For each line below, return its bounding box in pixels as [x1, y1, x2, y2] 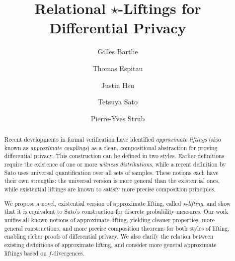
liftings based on [4, 249, 47, 257]
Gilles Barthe [97, 46, 138, 57]
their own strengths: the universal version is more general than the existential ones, [4, 176, 220, 185]
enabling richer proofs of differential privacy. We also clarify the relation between [4, 232, 214, 241]
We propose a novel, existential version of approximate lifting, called [4, 199, 181, 207]
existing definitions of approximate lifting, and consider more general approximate [4, 240, 217, 249]
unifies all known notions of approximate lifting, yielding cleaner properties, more [4, 215, 215, 224]
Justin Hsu [101, 80, 135, 90]
